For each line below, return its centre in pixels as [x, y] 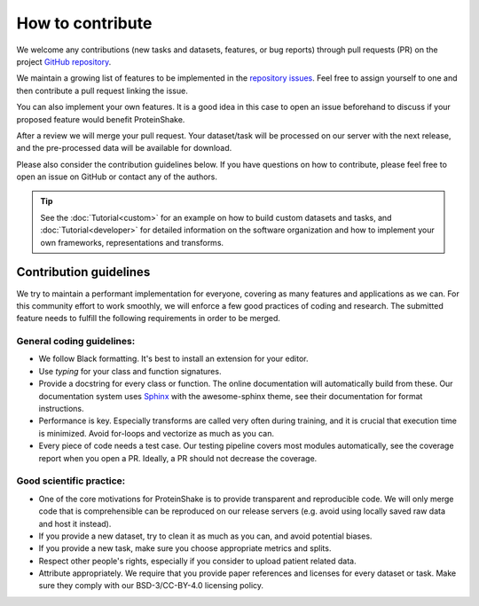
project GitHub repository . [64, 61]
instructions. [61, 409]
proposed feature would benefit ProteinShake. [101, 119]
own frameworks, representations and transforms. [132, 242]
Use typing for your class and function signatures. [130, 371]
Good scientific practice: [71, 481]
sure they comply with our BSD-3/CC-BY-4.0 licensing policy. [151, 586]
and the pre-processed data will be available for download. [124, 148]
